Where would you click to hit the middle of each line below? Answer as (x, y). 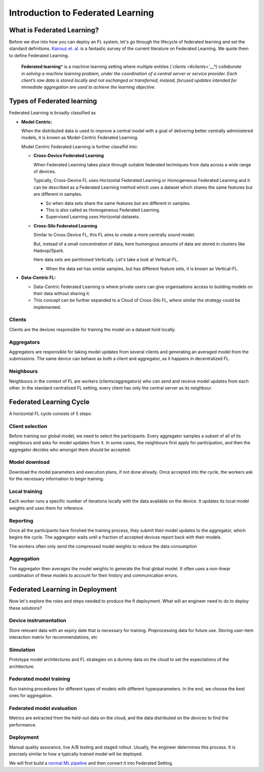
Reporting (21, 521)
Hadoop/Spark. (49, 250)
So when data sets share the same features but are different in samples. (118, 203)
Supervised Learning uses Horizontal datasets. (93, 217)
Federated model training (40, 679)
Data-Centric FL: (39, 278)
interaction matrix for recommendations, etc (53, 637)
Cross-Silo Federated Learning (66, 226)
